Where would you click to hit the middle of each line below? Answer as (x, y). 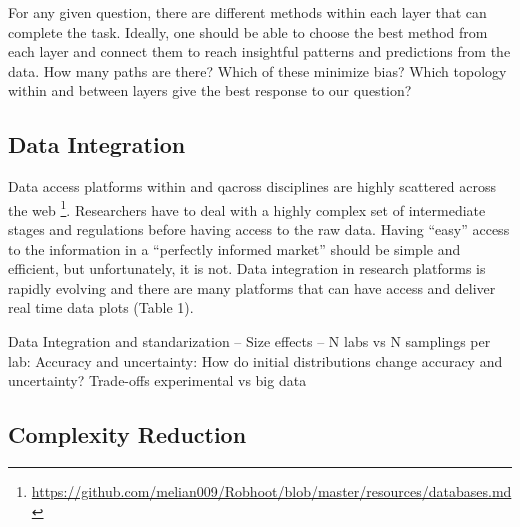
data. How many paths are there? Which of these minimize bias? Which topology (257, 70)
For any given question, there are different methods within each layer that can (247, 12)
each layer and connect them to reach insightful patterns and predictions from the (259, 51)
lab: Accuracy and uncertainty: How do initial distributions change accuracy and (255, 360)
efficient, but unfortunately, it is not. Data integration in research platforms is (247, 268)
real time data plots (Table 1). (101, 307)
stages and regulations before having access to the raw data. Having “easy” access (259, 229)
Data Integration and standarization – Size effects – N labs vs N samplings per (249, 340)
